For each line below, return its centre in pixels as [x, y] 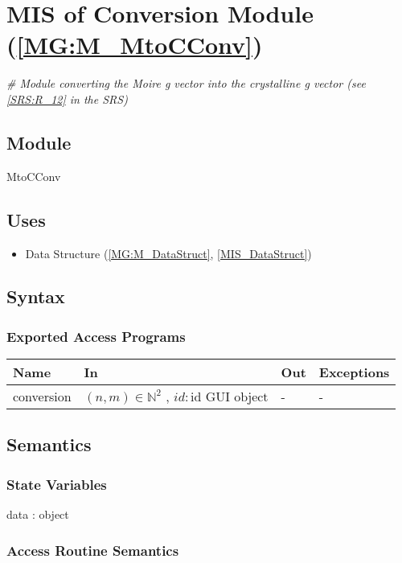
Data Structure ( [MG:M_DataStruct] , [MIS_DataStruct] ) [168, 253]
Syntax [36, 296]
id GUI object [230, 398]
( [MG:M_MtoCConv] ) [135, 45]
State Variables [57, 484]
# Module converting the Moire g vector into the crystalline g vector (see [186, 83]
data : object [38, 514]
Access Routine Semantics [93, 550]
